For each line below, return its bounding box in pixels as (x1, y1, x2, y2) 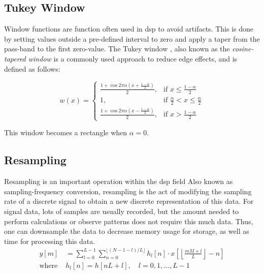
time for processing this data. (4, 235, 95, 246)
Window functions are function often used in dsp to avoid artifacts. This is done (4, 23, 253, 34)
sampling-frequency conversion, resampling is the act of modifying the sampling (4, 186, 252, 196)
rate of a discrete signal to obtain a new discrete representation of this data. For (4, 196, 254, 206)
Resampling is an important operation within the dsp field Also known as (4, 176, 233, 187)
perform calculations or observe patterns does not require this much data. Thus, (4, 216, 253, 226)
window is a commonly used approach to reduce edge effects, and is (28, 53, 238, 64)
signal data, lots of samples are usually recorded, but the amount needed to (4, 205, 239, 216)
